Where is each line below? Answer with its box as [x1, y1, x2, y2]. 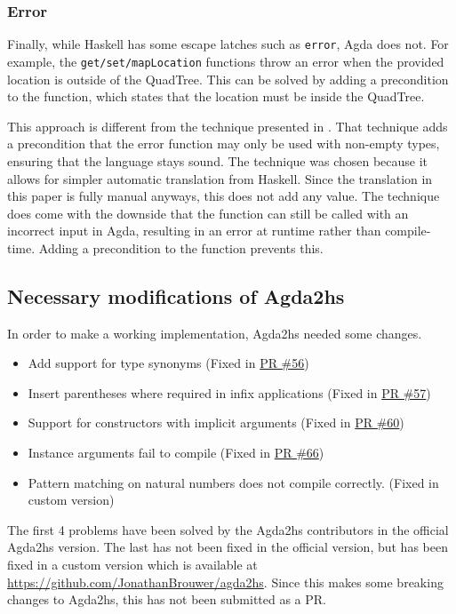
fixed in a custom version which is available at [7, 555, 258, 574]
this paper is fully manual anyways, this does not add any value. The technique [7, 187, 440, 205]
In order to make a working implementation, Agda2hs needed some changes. [7, 323, 422, 342]
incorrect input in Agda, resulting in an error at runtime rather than [7, 221, 381, 240]
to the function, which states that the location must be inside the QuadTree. [7, 87, 425, 106]
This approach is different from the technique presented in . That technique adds [7, 116, 448, 135]
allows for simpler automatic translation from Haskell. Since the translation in [7, 169, 433, 187]
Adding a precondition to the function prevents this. [38, 238, 324, 257]
